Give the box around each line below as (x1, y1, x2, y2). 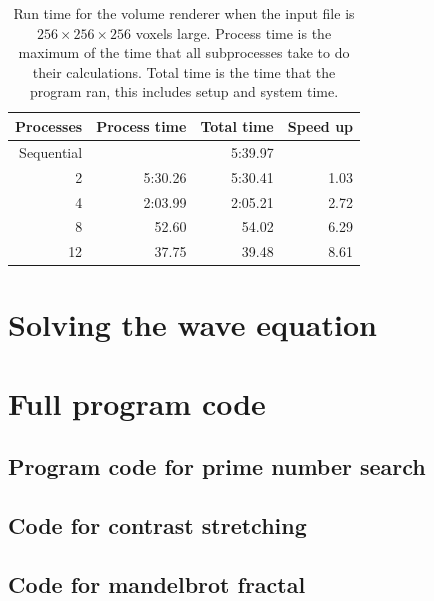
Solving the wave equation (8, 304, 377, 345)
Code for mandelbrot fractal (8, 568, 306, 599)
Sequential (19, 141, 83, 162)
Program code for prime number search (8, 451, 426, 482)
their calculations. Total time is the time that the (32, 61, 336, 82)
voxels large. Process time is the (135, 22, 332, 43)
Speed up (287, 115, 354, 136)
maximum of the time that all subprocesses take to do (18, 42, 350, 63)
